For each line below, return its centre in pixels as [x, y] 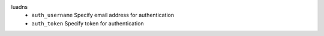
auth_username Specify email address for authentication [103, 15]
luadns [19, 7]
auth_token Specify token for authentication [88, 23]
